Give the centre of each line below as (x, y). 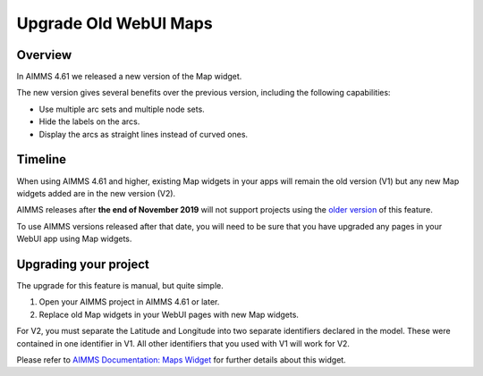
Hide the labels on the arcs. (89, 121)
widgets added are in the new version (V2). (96, 193)
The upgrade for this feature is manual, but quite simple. (120, 285)
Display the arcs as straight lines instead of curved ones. (144, 134)
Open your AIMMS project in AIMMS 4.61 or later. (129, 302)
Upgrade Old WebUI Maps (115, 23)
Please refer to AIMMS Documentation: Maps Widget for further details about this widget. (181, 359)
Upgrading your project (83, 264)
